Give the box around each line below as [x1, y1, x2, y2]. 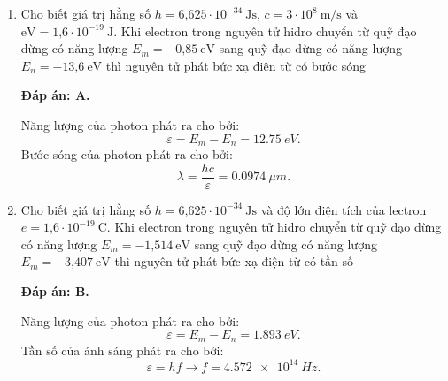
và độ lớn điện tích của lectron [260, 200, 427, 218]
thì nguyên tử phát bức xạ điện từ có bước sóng [105, 56, 367, 74]
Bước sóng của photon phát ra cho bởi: [20, 145, 233, 164]
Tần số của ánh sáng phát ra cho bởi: [20, 340, 224, 359]
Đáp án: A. [20, 86, 90, 104]
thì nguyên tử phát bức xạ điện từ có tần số [114, 252, 354, 271]
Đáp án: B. [20, 282, 89, 301]
